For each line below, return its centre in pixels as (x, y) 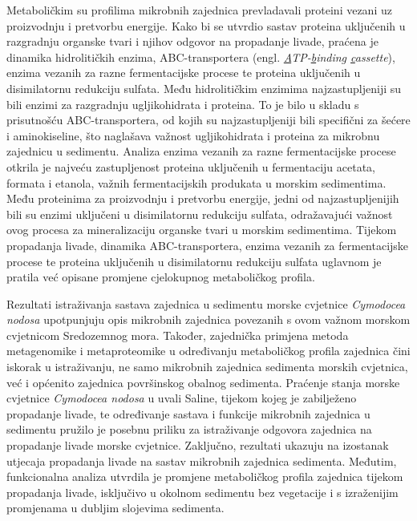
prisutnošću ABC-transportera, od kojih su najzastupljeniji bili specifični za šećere (208, 120)
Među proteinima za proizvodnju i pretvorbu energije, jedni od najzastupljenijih (203, 198)
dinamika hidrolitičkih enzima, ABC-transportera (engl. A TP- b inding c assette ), (201, 57)
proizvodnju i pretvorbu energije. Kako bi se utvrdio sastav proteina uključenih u (206, 25)
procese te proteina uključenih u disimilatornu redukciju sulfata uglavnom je (194, 261)
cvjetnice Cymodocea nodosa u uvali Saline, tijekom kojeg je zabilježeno (182, 398)
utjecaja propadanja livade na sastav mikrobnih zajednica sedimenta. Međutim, (202, 460)
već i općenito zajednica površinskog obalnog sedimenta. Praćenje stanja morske (203, 382)
